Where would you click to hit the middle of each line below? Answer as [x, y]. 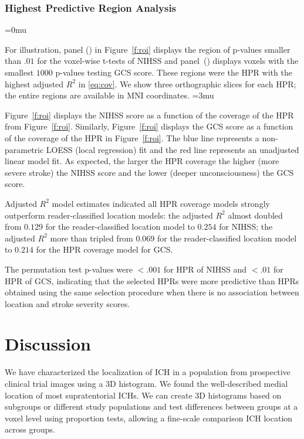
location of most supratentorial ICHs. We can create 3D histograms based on [143, 395]
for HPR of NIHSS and [205, 269]
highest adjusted [34, 84]
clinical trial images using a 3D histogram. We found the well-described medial [146, 383]
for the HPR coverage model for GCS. [104, 249]
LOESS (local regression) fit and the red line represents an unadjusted [173, 149]
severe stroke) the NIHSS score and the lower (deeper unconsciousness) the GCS [149, 172]
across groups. [30, 429]
